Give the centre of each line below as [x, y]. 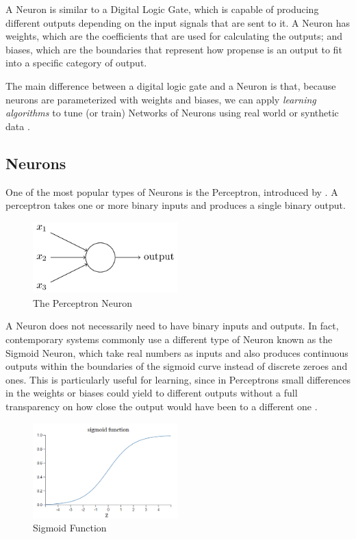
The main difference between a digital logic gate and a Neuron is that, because [171, 85]
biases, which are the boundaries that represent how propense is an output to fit [174, 49]
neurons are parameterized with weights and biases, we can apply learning [161, 99]
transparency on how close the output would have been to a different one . [162, 406]
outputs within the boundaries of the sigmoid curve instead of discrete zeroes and [177, 366]
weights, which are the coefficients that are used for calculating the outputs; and [174, 36]
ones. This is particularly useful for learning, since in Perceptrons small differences [178, 379]
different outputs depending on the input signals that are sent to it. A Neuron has [178, 22]
